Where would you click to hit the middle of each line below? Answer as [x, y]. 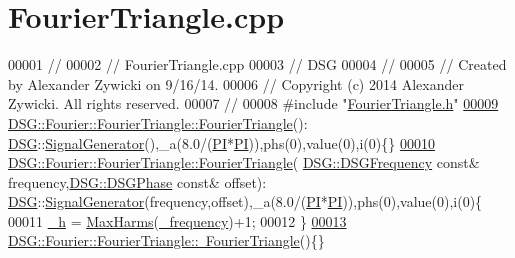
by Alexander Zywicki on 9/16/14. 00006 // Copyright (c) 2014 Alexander [236, 83]
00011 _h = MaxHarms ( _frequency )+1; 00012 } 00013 [177, 220]
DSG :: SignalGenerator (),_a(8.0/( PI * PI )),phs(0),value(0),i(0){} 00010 [221, 142]
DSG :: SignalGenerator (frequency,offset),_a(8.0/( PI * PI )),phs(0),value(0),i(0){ [245, 201]
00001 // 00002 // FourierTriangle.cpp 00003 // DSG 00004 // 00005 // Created [257, 64]
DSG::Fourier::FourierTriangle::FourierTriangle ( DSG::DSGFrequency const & [244, 162]
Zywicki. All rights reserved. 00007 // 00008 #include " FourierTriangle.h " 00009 [253, 103]
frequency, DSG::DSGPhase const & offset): [137, 181]
